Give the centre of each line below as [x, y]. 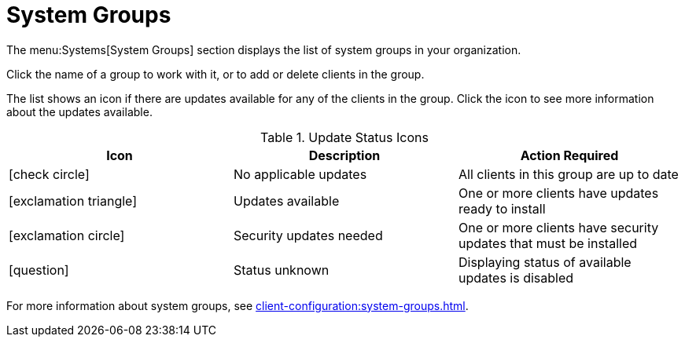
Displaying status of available [545, 262]
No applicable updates [300, 174]
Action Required [569, 155]
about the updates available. [79, 111]
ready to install [502, 208]
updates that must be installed [547, 243]
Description [344, 155]
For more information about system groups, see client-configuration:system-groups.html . [238, 305]
